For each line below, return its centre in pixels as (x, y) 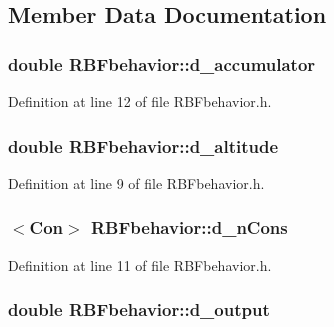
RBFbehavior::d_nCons (189, 227)
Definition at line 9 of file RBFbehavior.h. (136, 182)
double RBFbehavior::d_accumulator (162, 63)
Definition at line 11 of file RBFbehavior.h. (140, 264)
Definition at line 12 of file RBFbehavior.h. (140, 101)
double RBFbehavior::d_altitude (143, 145)
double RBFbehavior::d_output (139, 309)
